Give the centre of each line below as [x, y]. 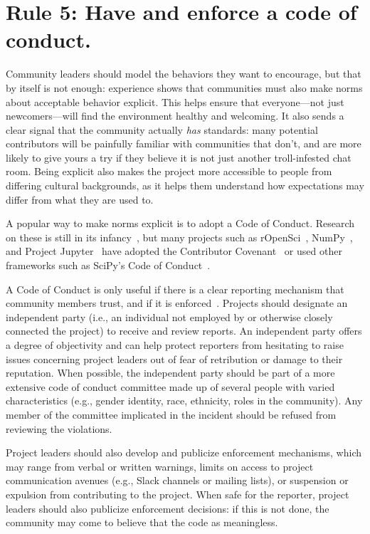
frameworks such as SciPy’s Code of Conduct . [108, 265]
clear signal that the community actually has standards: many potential [162, 129]
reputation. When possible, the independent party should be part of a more [170, 373]
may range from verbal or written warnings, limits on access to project [160, 466]
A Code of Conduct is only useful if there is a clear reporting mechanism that [175, 289]
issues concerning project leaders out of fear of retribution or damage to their [174, 358]
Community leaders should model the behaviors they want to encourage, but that [184, 74]
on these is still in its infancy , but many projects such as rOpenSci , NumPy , [179, 237]
